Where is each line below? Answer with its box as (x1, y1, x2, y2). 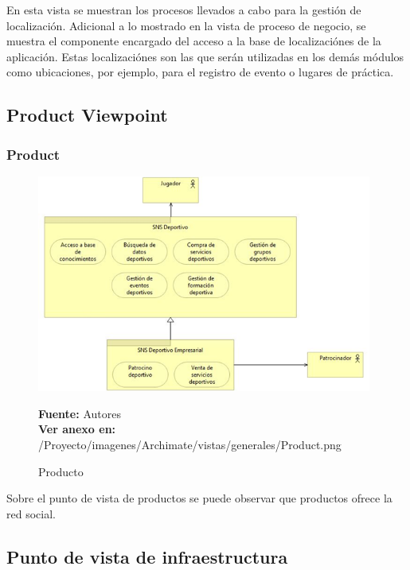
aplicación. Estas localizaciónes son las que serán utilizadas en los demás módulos (6, 48, 404, 64)
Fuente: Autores (38, 405, 121, 421)
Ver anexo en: (38, 421, 116, 437)
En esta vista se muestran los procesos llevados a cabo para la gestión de (6, 2, 361, 17)
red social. (6, 505, 56, 522)
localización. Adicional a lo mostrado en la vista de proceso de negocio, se (6, 17, 366, 33)
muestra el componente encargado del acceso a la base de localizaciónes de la (6, 33, 381, 49)
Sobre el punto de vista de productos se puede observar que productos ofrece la (6, 490, 392, 506)
